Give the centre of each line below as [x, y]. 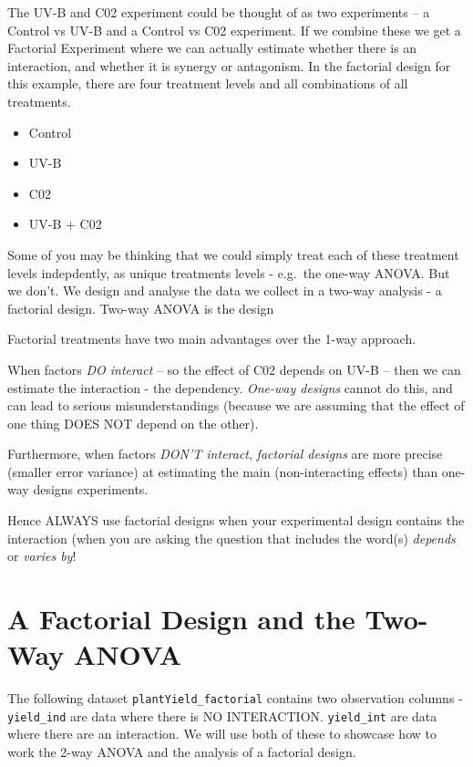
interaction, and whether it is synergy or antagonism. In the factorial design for [229, 65]
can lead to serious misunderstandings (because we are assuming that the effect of [236, 405]
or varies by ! [42, 556]
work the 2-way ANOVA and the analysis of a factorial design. [182, 752]
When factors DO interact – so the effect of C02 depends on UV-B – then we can [234, 369]
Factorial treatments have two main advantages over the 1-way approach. [212, 339]
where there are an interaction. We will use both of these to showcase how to [222, 734]
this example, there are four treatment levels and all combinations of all [208, 83]
